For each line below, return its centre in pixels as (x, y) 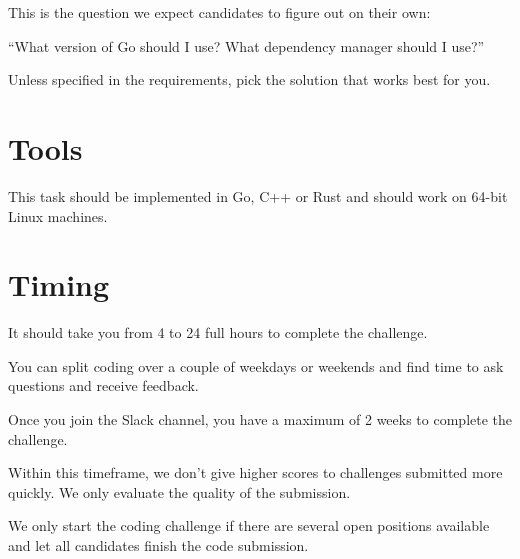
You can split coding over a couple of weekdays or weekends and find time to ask (256, 365)
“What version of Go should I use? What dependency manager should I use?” (246, 45)
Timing (59, 284)
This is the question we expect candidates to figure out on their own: (219, 12)
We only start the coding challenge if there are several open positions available (249, 525)
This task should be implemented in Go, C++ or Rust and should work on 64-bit (258, 195)
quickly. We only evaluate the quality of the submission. (179, 491)
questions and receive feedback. (103, 385)
